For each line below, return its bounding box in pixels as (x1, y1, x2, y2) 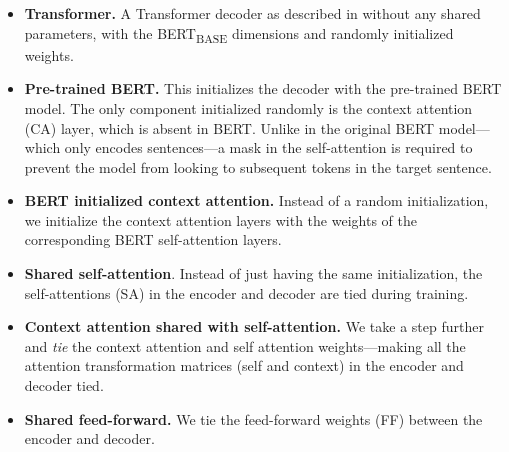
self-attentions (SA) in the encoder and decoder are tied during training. (24, 282, 469, 303)
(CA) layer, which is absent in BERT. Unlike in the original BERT (24, 117, 435, 138)
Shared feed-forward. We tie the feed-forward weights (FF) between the (24, 408, 483, 429)
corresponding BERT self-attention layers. (24, 229, 282, 250)
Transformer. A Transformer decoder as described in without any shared (24, 3, 481, 23)
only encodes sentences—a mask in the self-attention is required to (64, 137, 473, 158)
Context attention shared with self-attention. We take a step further (24, 316, 484, 337)
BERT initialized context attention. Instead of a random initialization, (24, 190, 489, 211)
